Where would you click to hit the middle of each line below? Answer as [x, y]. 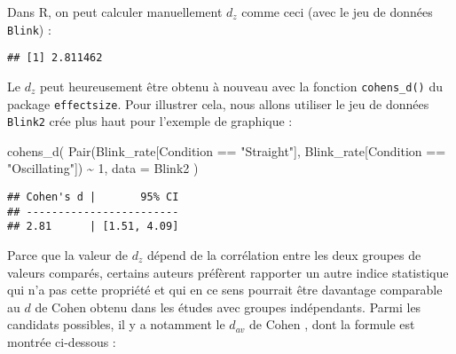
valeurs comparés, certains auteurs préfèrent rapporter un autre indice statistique [228, 272]
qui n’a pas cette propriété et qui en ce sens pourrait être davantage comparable [225, 290]
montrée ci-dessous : [62, 342]
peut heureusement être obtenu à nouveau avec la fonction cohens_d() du [241, 86]
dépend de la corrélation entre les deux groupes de [284, 255]
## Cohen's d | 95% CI [93, 197]
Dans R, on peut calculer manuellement [115, 12]
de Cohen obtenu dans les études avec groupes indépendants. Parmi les [228, 307]
